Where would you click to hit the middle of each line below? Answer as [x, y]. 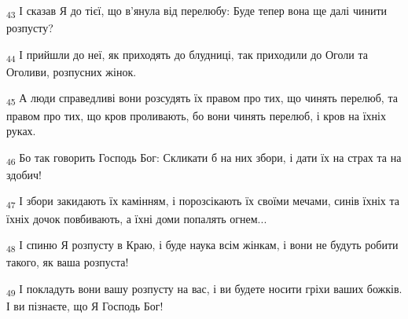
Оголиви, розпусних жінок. [72, 71]
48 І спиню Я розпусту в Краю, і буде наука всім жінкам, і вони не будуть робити [202, 246]
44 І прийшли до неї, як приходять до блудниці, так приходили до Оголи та [187, 55]
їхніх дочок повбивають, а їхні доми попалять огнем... [137, 218]
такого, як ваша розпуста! [68, 262]
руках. [21, 131]
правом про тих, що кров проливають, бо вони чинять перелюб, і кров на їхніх [196, 115]
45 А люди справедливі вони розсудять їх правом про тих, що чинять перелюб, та [202, 99]
